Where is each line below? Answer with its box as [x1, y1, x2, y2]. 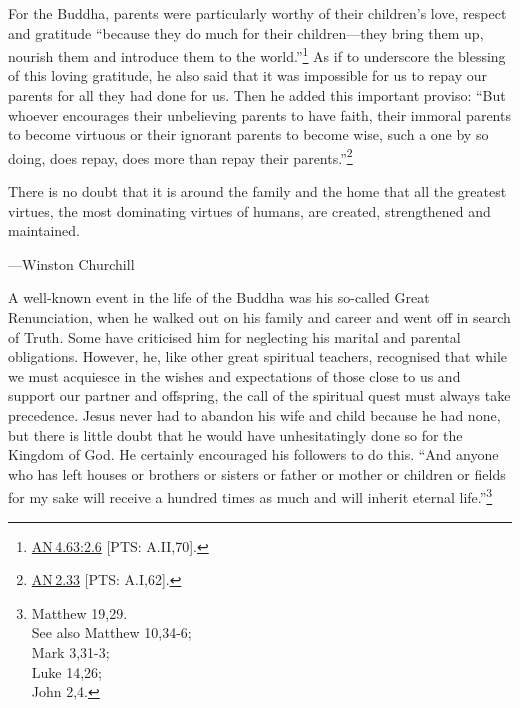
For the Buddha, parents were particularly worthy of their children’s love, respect [8, 3, 507, 23]
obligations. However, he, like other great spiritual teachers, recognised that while [8, 346, 508, 367]
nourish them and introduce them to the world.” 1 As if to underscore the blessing [8, 43, 506, 66]
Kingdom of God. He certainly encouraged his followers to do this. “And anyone [8, 444, 499, 465]
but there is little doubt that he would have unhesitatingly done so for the [8, 424, 463, 445]
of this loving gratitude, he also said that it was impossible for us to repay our [8, 65, 488, 86]
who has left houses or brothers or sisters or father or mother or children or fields [8, 463, 506, 484]
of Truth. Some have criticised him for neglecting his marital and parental [8, 326, 461, 347]
